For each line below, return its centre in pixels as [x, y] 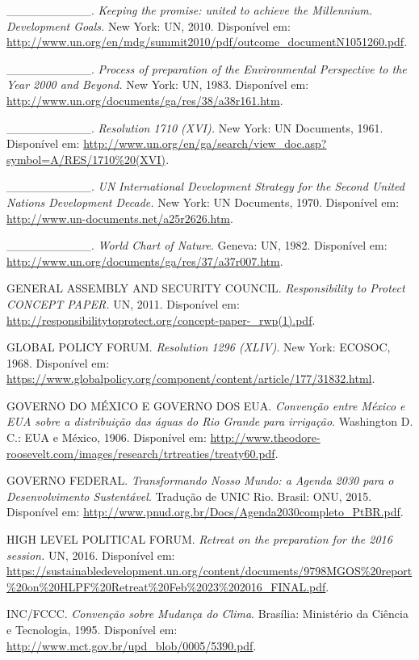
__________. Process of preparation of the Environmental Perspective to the [207, 68]
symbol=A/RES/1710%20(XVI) [86, 159]
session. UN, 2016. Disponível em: [91, 555]
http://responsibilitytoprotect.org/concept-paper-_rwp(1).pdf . [161, 319]
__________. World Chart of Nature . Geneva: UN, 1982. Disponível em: [197, 245]
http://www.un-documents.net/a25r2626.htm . [120, 218]
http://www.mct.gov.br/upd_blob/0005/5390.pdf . [132, 645]
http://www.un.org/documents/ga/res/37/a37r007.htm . [145, 261]
